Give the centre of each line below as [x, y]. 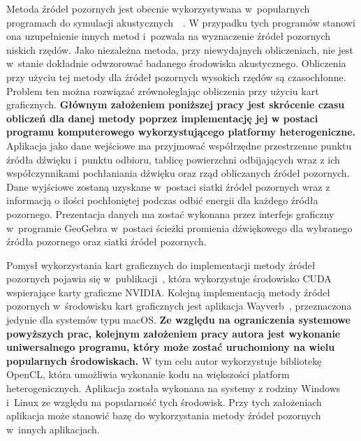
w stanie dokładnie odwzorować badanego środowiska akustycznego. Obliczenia [176, 63]
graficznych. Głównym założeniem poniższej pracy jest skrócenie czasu [176, 104]
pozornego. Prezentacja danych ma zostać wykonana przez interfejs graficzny [170, 214]
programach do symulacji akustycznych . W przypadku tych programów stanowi [181, 22]
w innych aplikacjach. [53, 429]
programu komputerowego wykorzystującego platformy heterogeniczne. [181, 132]
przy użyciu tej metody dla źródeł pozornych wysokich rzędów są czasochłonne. [176, 77]
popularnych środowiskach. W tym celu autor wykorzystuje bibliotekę [164, 360]
